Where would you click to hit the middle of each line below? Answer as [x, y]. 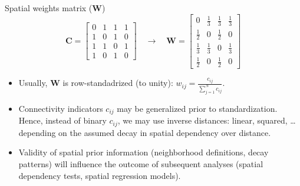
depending [37, 132]
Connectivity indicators [61, 108]
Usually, [33, 83]
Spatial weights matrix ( [49, 8]
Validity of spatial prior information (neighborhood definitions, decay [144, 152]
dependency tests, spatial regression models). [100, 175]
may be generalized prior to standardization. [197, 108]
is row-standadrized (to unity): [118, 83]
